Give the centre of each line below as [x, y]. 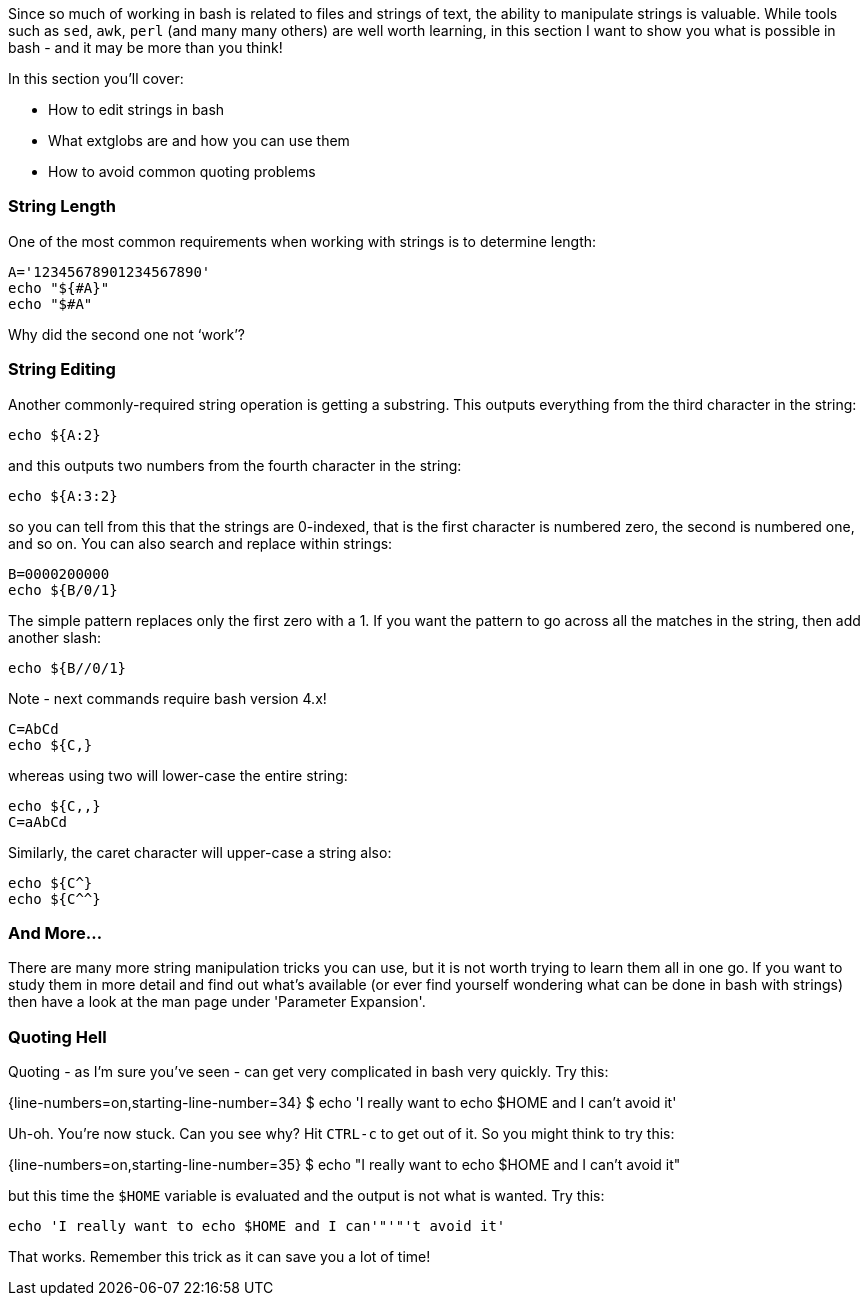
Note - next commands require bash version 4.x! [167, 698]
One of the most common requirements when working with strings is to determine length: [302, 241]
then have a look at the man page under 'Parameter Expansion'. [217, 1002]
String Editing [62, 369]
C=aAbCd [38, 821]
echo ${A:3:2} [63, 495]
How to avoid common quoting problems [182, 171]
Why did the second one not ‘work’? [127, 334]
